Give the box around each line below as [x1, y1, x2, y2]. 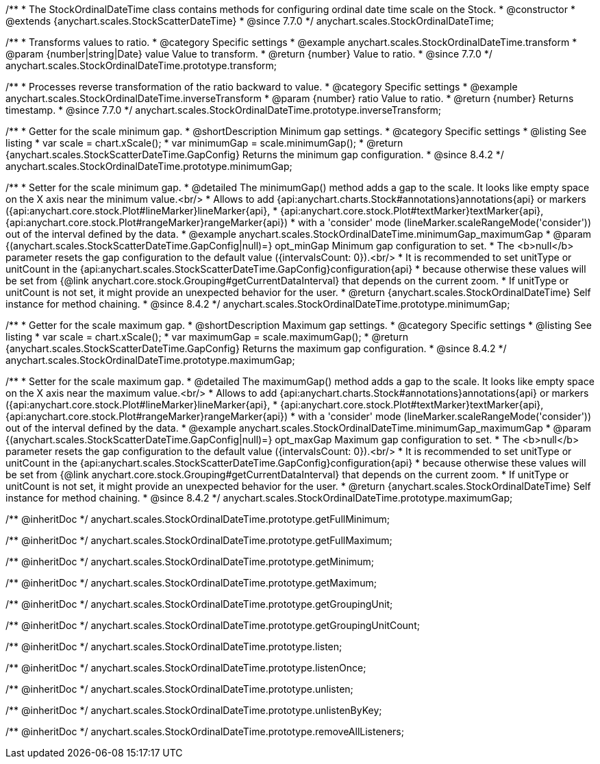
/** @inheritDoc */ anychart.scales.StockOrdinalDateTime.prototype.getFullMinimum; [5, 513, 390, 525]
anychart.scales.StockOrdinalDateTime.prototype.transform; [5, 60, 277, 71]
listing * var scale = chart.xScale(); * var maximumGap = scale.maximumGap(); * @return [5, 331, 408, 343]
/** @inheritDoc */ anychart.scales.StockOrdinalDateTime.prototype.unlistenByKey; [5, 704, 382, 716]
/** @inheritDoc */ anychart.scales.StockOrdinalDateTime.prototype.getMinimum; [5, 556, 375, 567]
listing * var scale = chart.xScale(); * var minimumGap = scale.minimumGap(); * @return [5, 137, 403, 149]
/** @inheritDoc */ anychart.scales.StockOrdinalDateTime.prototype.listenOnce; [5, 662, 366, 674]
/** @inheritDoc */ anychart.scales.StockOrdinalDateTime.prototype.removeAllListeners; [5, 726, 404, 737]
